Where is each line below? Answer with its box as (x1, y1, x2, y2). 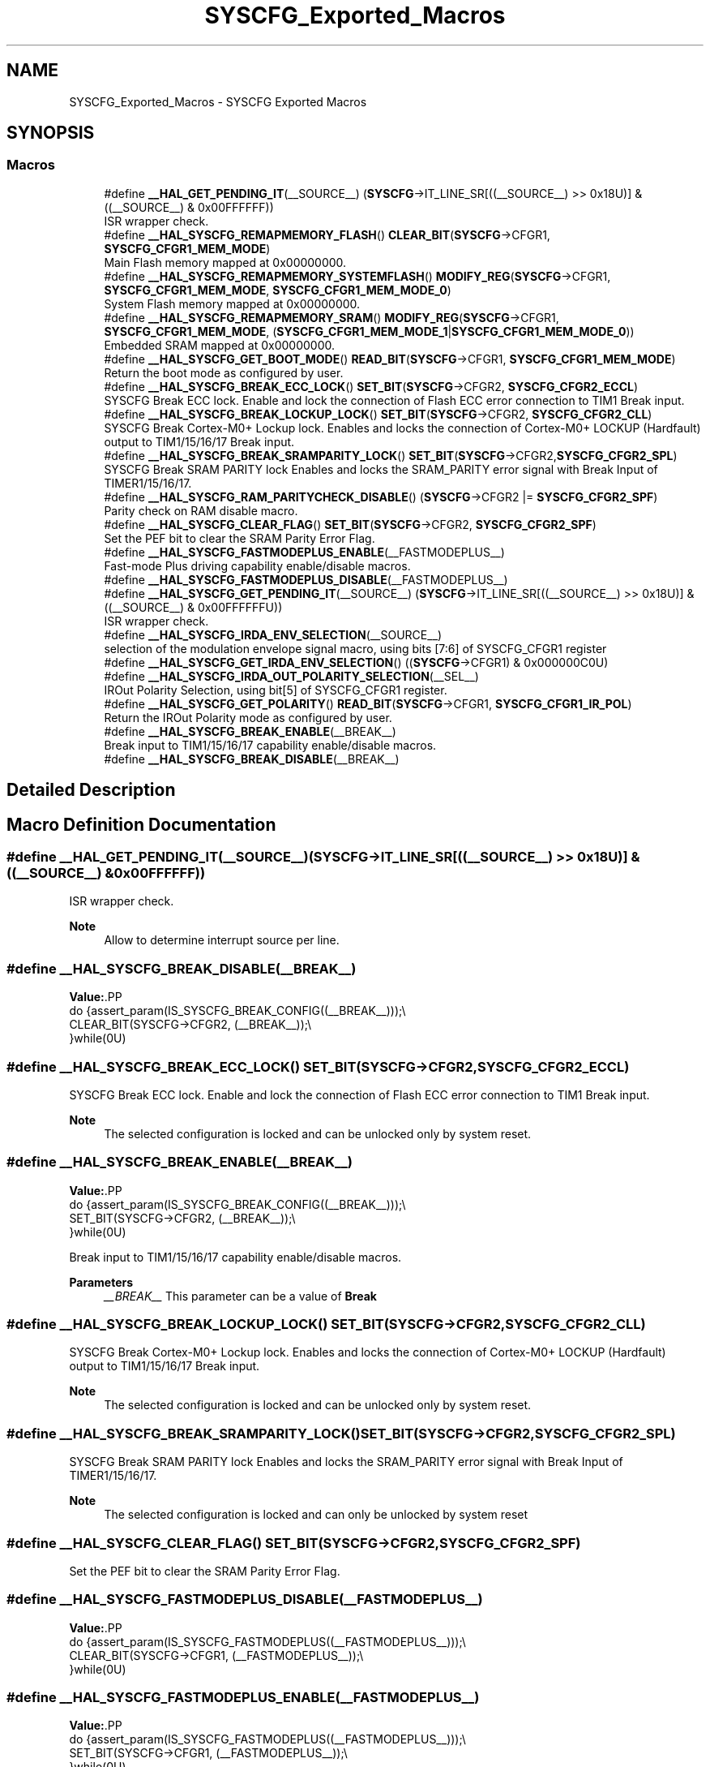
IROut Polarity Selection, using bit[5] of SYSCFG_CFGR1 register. (104, 682, 447, 697)
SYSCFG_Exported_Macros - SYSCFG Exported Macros (69, 94, 367, 109)
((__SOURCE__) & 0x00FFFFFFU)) (104, 600, 283, 614)
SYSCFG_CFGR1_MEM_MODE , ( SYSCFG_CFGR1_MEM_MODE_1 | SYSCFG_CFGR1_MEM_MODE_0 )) (104, 324, 635, 338)
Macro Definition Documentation (6, 814, 276, 835)
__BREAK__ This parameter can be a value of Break (104, 1288, 377, 1303)
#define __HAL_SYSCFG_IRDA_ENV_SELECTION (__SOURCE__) (104, 627, 443, 642)
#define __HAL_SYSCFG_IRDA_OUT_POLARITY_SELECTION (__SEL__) (104, 669, 479, 683)
